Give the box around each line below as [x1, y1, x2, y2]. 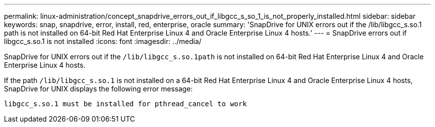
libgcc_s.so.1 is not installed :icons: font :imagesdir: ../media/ [4, 37, 202, 45]
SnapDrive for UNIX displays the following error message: [4, 85, 193, 93]
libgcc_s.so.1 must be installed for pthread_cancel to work [4, 100, 247, 108]
